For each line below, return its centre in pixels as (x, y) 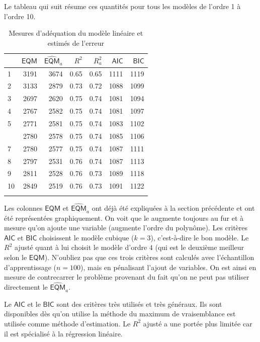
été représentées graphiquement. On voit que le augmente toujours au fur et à (124, 218)
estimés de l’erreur (76, 42)
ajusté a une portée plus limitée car (198, 323)
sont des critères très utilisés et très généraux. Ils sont (139, 304)
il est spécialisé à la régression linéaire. (63, 333)
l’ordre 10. (20, 16)
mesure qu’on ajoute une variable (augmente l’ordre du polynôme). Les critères (126, 228)
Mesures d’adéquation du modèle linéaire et (76, 33)
